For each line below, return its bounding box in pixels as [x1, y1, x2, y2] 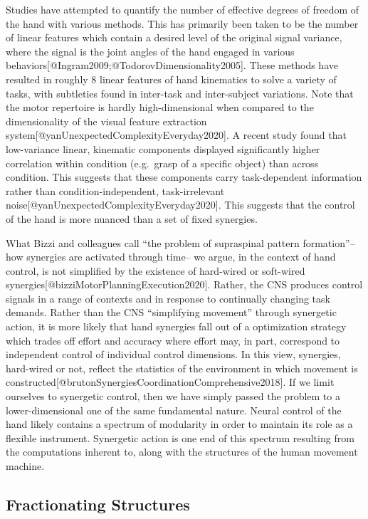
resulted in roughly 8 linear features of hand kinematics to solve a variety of [6, 71, 337, 86]
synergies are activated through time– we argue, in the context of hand [26, 249, 336, 264]
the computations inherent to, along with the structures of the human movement [6, 444, 358, 459]
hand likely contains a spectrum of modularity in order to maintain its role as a [6, 416, 353, 431]
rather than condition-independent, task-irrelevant [6, 183, 225, 198]
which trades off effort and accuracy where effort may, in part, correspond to [6, 332, 340, 347]
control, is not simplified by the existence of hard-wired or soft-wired [6, 263, 305, 278]
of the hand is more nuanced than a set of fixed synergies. [6, 211, 258, 226]
